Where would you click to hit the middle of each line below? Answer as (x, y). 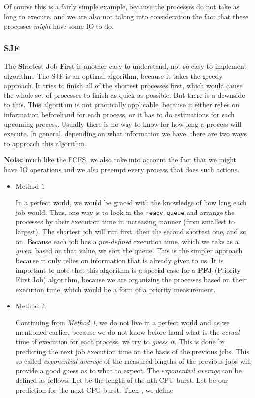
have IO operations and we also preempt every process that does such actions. (122, 169)
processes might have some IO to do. (59, 26)
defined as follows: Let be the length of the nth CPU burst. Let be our (122, 380)
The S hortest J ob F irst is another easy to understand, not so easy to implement (125, 66)
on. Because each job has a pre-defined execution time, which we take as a (127, 241)
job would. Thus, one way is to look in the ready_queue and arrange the (125, 212)
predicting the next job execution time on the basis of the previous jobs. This (132, 351)
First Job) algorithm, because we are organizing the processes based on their (131, 279)
